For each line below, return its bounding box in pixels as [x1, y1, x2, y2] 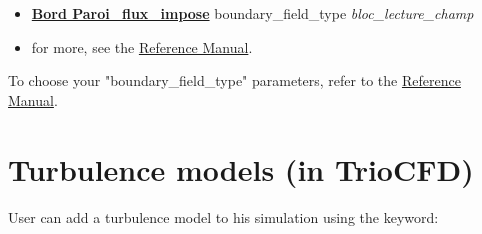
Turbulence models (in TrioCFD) [8, 148, 474, 189]
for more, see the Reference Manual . [31, 36, 253, 57]
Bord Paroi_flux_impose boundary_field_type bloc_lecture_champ [31, 3, 474, 23]
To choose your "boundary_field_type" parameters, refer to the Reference [8, 70, 461, 91]
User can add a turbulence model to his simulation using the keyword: [8, 206, 439, 227]
